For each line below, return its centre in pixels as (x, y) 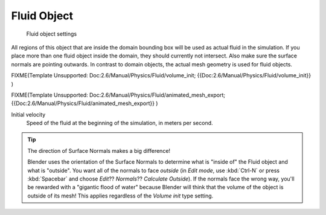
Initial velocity (28, 114)
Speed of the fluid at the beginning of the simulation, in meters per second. (120, 123)
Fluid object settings (52, 34)
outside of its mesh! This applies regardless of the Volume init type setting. (120, 196)
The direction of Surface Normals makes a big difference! (99, 150)
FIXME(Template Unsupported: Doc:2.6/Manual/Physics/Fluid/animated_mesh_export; (118, 95)
